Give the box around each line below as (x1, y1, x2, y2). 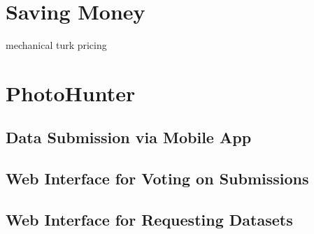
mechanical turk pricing (6, 38, 107, 52)
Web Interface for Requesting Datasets (6, 209, 293, 231)
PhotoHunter (6, 78, 136, 107)
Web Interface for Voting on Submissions (6, 168, 309, 189)
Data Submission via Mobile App (6, 126, 252, 148)
